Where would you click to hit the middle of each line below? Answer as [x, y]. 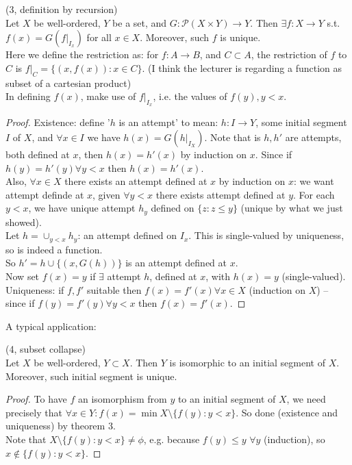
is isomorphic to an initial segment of [247, 362]
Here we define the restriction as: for [82, 54]
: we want [314, 181]
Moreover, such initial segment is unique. [91, 376]
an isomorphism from [122, 399]
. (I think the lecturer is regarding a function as [242, 67]
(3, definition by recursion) [62, 9]
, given [106, 194]
